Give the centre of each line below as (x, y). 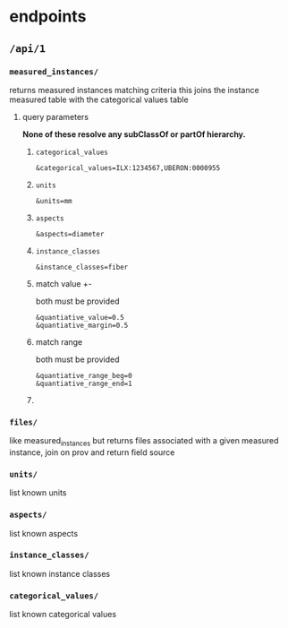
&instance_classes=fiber (82, 267)
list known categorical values (63, 615)
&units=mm (54, 201)
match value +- (64, 283)
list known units (38, 493)
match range (59, 341)
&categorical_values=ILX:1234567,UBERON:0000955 (128, 168)
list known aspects (44, 533)
